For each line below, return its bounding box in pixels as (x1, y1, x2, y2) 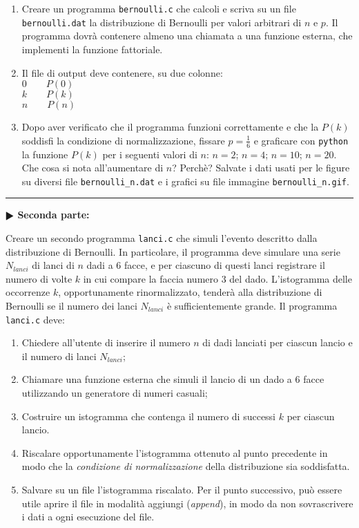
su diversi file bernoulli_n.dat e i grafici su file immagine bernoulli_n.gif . (21, 173, 349, 188)
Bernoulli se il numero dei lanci (6, 298, 137, 312)
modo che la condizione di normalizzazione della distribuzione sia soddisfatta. (21, 459, 350, 473)
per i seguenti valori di (102, 147, 197, 161)
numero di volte (6, 271, 72, 285)
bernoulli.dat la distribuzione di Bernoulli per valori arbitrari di (21, 15, 302, 29)
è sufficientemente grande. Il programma (166, 298, 338, 312)
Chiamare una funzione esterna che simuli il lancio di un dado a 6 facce (21, 372, 324, 386)
